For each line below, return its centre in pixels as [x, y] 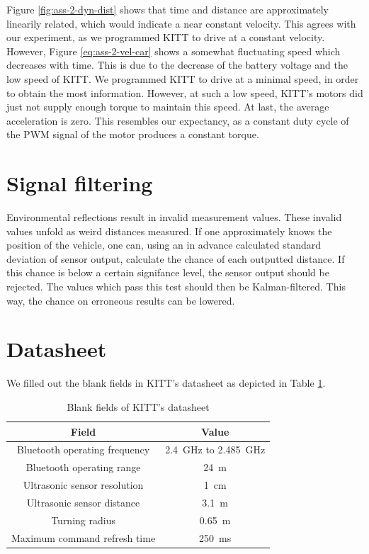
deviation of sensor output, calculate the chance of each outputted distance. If [176, 258]
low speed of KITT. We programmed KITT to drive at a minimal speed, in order [183, 78]
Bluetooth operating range [83, 467]
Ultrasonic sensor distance [83, 502]
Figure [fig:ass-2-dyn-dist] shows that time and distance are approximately [168, 9]
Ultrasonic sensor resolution [83, 485]
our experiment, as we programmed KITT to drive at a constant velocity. [166, 37]
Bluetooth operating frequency [84, 450]
